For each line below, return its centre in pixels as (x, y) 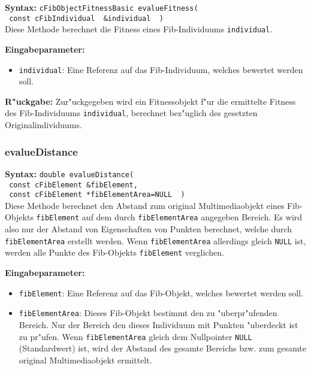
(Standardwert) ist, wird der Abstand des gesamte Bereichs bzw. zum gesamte (162, 348)
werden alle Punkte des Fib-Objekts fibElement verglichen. (114, 252)
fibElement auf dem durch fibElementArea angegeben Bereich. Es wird (169, 217)
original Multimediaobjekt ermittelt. (85, 360)
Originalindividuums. (43, 125)
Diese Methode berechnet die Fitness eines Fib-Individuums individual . (139, 29)
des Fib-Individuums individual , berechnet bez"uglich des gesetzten (131, 113)
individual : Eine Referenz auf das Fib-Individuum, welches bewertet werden (161, 69)
